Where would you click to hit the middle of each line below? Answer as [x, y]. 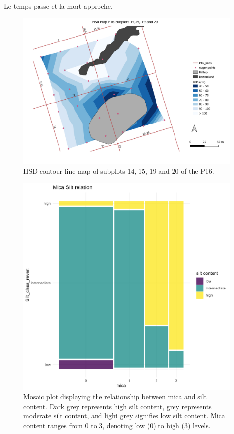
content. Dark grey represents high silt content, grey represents [117, 406]
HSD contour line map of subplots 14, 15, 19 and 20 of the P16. [119, 171]
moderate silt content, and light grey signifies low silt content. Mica [124, 416]
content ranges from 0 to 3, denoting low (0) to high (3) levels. [117, 425]
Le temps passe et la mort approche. [58, 6]
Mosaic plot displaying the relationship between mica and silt [115, 397]
